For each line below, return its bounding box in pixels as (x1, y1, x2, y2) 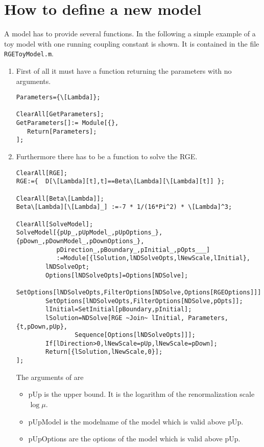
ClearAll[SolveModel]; (16, 220, 93, 228)
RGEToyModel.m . (4, 48, 54, 59)
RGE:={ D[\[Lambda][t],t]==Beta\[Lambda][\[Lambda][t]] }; (16, 178, 225, 185)
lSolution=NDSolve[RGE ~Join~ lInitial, (45, 314, 185, 322)
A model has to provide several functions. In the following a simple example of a (4, 28, 256, 39)
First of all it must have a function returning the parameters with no (16, 65, 232, 76)
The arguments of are (16, 371, 84, 382)
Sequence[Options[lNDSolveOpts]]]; (75, 331, 196, 339)
